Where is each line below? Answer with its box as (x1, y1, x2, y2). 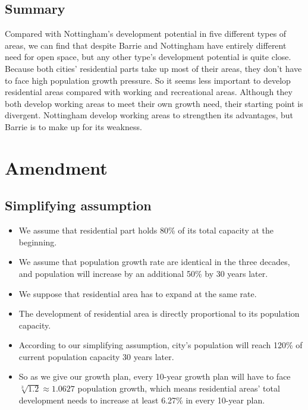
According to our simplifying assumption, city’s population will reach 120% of (18, 339, 303, 351)
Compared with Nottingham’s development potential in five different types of (5, 27, 287, 40)
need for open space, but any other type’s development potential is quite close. (5, 51, 291, 63)
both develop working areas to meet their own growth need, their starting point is (5, 97, 303, 109)
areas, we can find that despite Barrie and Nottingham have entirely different (5, 39, 287, 51)
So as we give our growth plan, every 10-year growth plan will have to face (18, 370, 291, 383)
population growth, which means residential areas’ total (77, 382, 280, 395)
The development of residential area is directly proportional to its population (18, 307, 300, 320)
